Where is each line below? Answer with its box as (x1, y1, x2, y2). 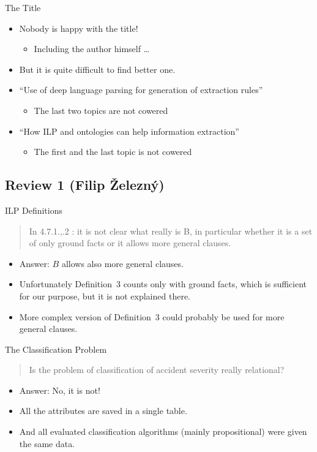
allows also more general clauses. (61, 257, 184, 269)
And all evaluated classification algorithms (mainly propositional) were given (19, 425, 307, 438)
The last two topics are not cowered (34, 104, 168, 116)
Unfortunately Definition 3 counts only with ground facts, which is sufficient (19, 277, 307, 290)
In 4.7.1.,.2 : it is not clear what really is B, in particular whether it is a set (29, 224, 313, 237)
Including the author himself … (34, 42, 150, 55)
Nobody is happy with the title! (19, 21, 138, 34)
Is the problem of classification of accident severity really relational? (29, 363, 285, 376)
